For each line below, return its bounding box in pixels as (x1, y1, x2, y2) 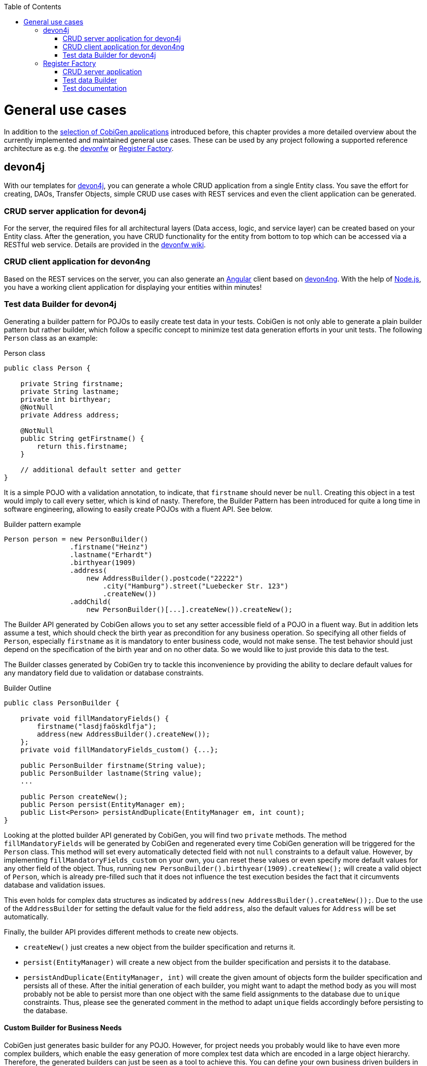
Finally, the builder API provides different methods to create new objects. (4, 927, 239, 936)
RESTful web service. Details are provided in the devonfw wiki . (4, 240, 206, 249)
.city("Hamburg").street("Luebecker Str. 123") (103, 582, 289, 590)
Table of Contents (4, 2, 62, 11)
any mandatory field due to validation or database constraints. (4, 668, 204, 677)
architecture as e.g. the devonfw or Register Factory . (4, 144, 174, 152)
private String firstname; (20, 379, 124, 388)
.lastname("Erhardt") (69, 550, 153, 559)
